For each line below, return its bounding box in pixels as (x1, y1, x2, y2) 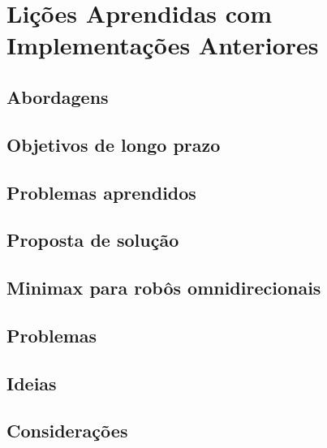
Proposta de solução (6, 227, 179, 252)
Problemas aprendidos (6, 179, 196, 205)
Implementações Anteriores (6, 28, 319, 62)
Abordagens (6, 84, 109, 109)
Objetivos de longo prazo (6, 131, 221, 157)
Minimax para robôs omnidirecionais (6, 275, 321, 300)
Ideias (6, 370, 57, 395)
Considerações (6, 418, 128, 443)
